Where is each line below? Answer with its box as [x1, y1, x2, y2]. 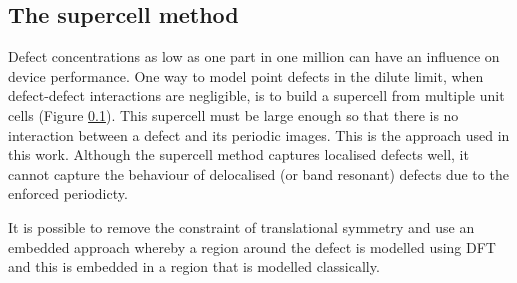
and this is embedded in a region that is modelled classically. [8, 256, 380, 277]
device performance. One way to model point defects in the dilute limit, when [8, 65, 484, 86]
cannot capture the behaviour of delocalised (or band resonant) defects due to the [8, 163, 509, 184]
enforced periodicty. [8, 183, 128, 204]
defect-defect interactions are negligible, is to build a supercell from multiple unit [8, 85, 505, 106]
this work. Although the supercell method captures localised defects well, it [8, 144, 469, 165]
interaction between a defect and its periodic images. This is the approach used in [8, 124, 510, 145]
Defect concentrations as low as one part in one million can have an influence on [8, 46, 500, 67]
